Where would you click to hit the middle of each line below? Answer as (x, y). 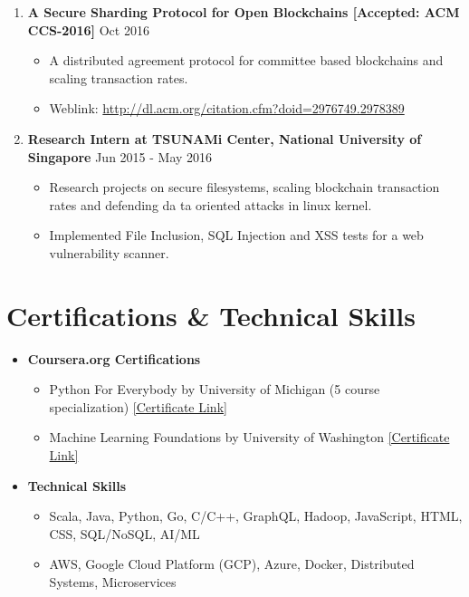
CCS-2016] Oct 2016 (88, 29)
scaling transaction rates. (119, 77)
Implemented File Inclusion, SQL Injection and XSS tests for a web (236, 235)
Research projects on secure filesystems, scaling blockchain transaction (244, 187)
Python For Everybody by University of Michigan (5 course (215, 389)
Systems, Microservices (113, 582)
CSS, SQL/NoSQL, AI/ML (124, 533)
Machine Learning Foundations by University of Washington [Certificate (249, 437)
